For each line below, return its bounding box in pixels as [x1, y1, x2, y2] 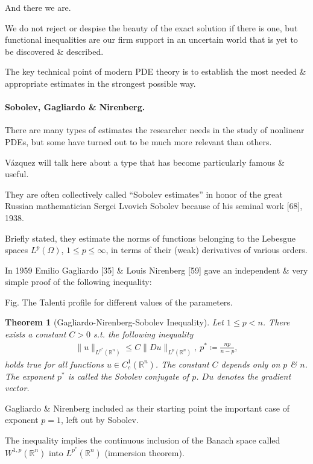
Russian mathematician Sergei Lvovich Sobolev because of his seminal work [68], [5, 199, 303, 212]
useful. [5, 168, 29, 180]
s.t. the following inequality [93, 328, 194, 340]
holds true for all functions [5, 357, 104, 370]
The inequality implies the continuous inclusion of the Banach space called [5, 434, 280, 447]
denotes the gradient [217, 369, 291, 382]
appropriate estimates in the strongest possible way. [5, 77, 196, 89]
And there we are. [5, 1, 71, 13]
